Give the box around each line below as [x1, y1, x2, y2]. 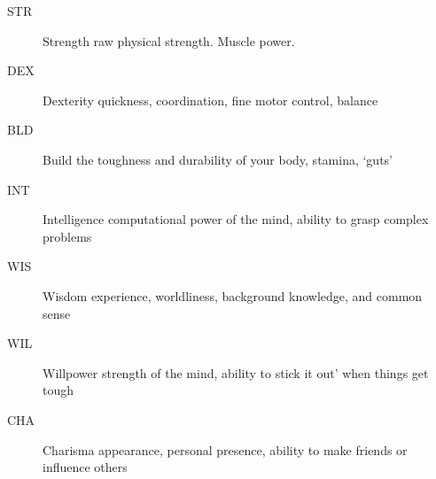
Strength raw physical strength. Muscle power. [43, 31, 295, 50]
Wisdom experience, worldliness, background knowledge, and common [43, 286, 423, 305]
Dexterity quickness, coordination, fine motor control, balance [43, 90, 378, 109]
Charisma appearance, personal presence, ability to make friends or [43, 440, 408, 459]
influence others [43, 458, 128, 476]
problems [43, 227, 92, 245]
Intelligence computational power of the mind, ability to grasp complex [43, 210, 429, 228]
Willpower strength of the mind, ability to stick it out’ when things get [43, 363, 429, 382]
